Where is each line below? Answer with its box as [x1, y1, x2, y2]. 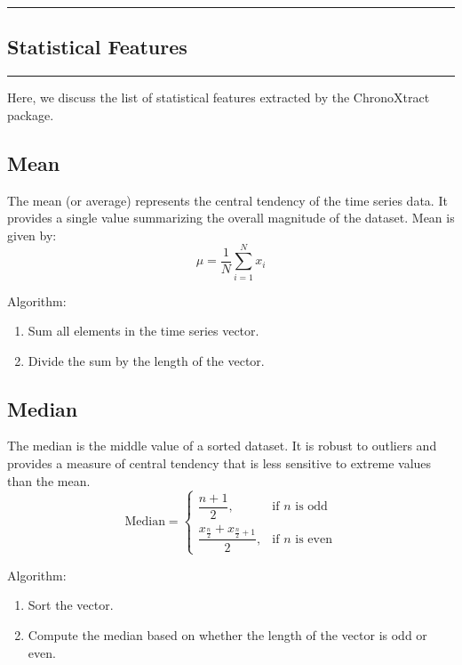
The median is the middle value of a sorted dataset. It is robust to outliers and [7, 436, 437, 455]
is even [295, 532, 332, 546]
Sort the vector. [28, 596, 114, 614]
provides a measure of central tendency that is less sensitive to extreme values [7, 454, 432, 473]
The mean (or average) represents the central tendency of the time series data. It [7, 191, 448, 209]
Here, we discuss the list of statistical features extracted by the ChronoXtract [7, 88, 430, 107]
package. [7, 105, 54, 124]
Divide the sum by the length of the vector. [28, 351, 265, 369]
